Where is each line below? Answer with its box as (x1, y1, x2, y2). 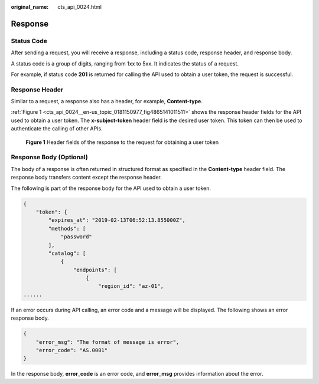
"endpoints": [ (73, 266, 118, 273)
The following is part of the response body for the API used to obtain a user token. (11, 185, 211, 192)
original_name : (11, 4, 49, 10)
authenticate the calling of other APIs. (11, 125, 103, 132)
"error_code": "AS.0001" (35, 347, 108, 353)
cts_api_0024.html (57, 4, 102, 10)
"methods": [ (48, 225, 86, 232)
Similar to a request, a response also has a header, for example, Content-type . (11, 98, 203, 105)
